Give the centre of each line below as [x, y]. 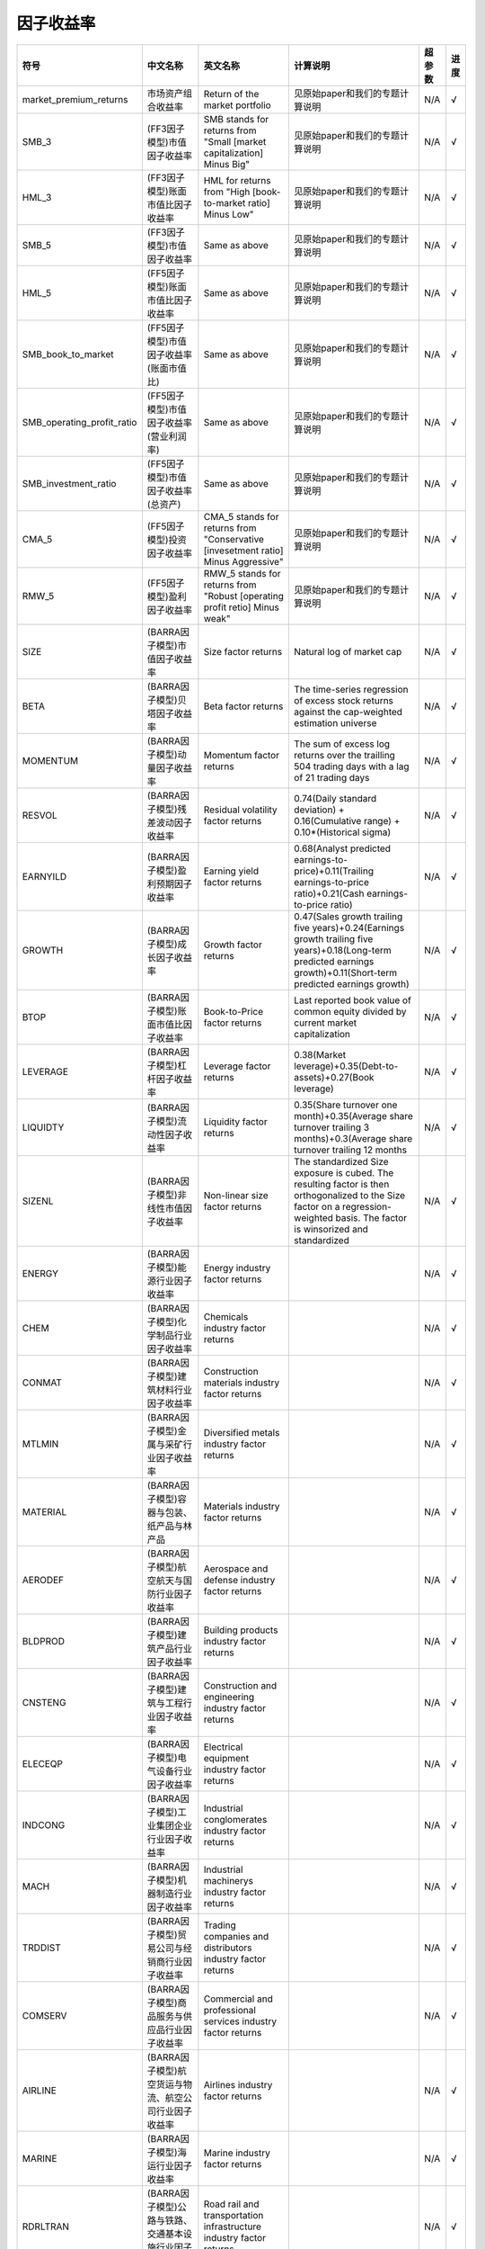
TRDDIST [42, 1948]
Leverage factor [237, 1066]
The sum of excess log [342, 744]
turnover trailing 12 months [350, 1150]
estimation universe [335, 722]
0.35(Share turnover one [345, 1105]
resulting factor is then [341, 1184]
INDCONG [44, 1824]
